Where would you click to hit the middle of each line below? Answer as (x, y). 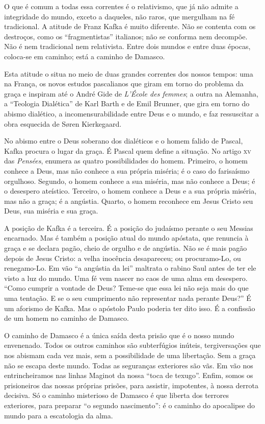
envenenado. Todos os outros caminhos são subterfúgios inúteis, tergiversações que (132, 345)
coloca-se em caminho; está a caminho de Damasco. (85, 56)
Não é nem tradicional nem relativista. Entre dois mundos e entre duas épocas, (127, 46)
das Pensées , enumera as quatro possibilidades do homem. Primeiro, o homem (126, 161)
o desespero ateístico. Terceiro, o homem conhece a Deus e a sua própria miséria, (130, 191)
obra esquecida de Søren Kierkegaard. (63, 123)
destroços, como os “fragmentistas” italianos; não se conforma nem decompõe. (126, 36)
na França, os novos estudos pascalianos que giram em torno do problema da (124, 84)
